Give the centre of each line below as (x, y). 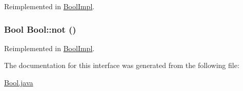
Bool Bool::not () (40, 29)
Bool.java (19, 82)
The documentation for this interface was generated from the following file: (122, 65)
